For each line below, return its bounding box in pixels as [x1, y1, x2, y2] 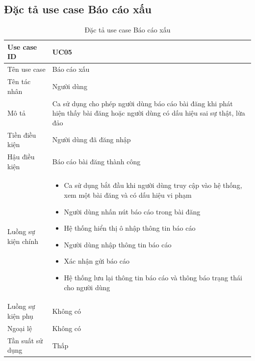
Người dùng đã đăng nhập [52, 134, 131, 145]
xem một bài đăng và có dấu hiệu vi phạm [64, 190, 192, 200]
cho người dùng [64, 282, 110, 292]
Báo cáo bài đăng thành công [52, 156, 141, 166]
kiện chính [7, 236, 39, 246]
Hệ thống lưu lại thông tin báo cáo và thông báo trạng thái [64, 272, 242, 282]
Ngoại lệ [7, 323, 32, 333]
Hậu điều [7, 151, 35, 161]
